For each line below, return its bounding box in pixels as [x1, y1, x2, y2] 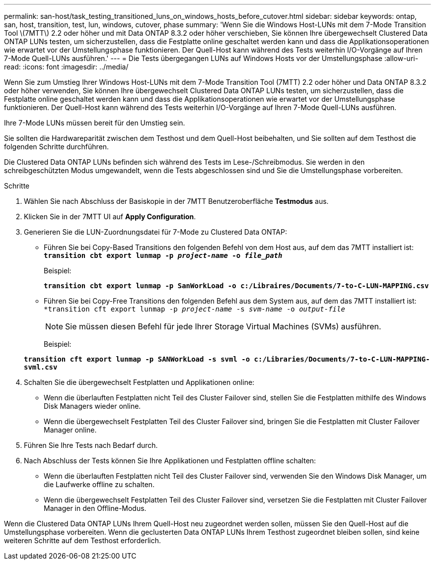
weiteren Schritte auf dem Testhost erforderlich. [4, 536, 161, 545]
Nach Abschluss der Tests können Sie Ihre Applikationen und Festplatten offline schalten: [24, 456, 316, 465]
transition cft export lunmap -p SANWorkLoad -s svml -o [24, 355, 250, 363]
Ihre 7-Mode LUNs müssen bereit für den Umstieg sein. [4, 119, 185, 127]
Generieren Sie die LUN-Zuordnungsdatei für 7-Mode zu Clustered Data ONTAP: [24, 228, 287, 236]
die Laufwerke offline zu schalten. [44, 480, 155, 489]
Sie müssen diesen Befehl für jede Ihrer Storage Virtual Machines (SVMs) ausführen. [65, 321, 381, 331]
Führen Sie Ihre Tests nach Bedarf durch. [24, 441, 158, 449]
